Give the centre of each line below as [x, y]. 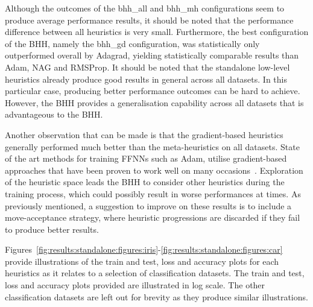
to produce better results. [52, 229]
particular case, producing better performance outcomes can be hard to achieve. [153, 91]
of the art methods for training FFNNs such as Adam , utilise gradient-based [146, 158]
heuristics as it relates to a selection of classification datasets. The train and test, [155, 273]
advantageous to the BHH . [54, 114]
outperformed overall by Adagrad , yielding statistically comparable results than [152, 55]
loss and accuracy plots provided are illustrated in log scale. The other [135, 285]
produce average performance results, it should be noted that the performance [149, 20]
